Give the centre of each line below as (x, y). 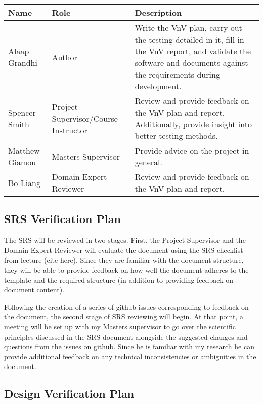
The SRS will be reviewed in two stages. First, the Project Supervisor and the (125, 240)
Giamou (22, 162)
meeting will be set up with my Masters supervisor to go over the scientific (120, 326)
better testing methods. (176, 136)
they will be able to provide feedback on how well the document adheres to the (126, 269)
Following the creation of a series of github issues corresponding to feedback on (126, 306)
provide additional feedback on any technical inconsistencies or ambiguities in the (130, 356)
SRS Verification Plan (62, 219)
